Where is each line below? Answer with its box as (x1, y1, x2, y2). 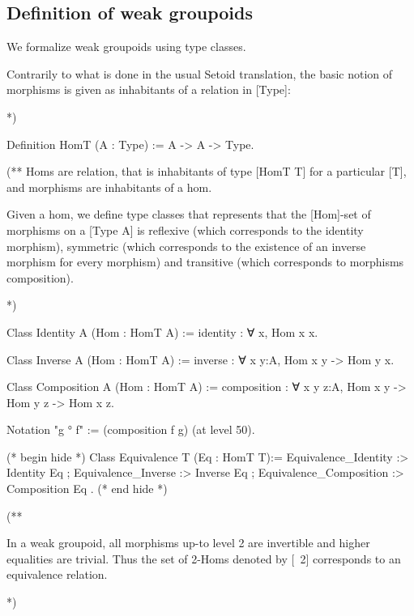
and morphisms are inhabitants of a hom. (6, 178, 212, 195)
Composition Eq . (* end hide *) (6, 480, 168, 497)
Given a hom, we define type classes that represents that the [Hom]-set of (6, 206, 371, 223)
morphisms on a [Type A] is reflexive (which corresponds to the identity (6, 221, 364, 238)
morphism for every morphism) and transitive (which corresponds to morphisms (6, 253, 404, 270)
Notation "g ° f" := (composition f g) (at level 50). (6, 421, 255, 438)
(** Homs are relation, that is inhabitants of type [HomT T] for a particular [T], (6, 163, 407, 180)
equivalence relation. (6, 566, 108, 583)
